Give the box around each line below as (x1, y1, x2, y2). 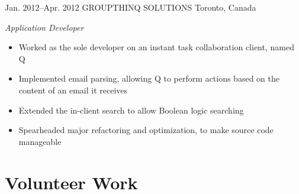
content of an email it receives (18, 83, 128, 96)
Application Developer (5, 21, 84, 33)
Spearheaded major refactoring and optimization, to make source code (18, 124, 274, 136)
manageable (18, 135, 62, 147)
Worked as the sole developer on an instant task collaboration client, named (18, 41, 294, 53)
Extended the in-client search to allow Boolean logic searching (18, 104, 244, 116)
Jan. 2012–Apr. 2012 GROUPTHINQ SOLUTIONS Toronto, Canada (5, 1, 256, 13)
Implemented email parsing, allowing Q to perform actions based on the (18, 72, 279, 85)
